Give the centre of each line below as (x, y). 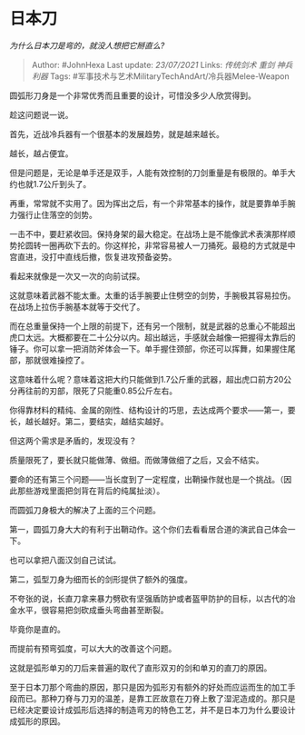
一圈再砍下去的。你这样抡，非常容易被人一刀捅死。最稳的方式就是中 (168, 245)
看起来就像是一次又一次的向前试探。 (77, 276)
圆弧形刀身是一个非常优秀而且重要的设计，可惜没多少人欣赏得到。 (133, 95)
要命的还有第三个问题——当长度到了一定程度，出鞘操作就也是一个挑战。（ (147, 479)
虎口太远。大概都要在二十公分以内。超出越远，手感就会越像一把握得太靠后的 (152, 337)
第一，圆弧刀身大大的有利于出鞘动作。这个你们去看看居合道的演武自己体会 (148, 529)
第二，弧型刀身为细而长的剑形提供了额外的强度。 (101, 579)
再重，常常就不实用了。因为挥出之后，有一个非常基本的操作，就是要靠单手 (148, 203)
